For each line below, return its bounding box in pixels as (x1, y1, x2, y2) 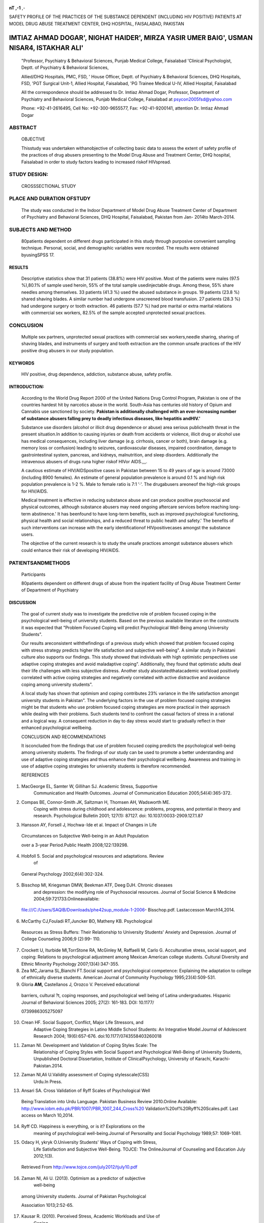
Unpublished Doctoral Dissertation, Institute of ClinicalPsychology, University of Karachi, (33, 1056, 212, 1062)
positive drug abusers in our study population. (21, 347, 114, 353)
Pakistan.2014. (33, 1063, 63, 1068)
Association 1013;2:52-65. (21, 1202, 74, 1208)
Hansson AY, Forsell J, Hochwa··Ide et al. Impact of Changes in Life (21, 822, 157, 828)
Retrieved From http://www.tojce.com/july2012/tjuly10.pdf (21, 1164, 138, 1170)
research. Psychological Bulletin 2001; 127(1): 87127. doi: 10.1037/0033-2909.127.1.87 (33, 813, 203, 819)
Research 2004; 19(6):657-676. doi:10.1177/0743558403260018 (33, 1033, 162, 1039)
